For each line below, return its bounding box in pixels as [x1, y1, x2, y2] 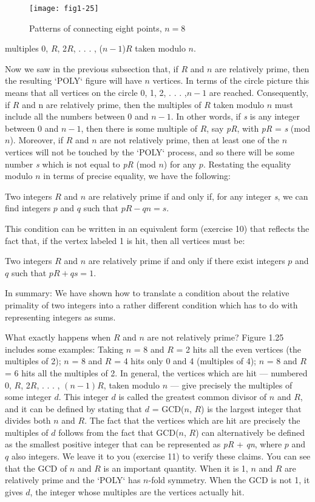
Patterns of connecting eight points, [29, 21, 162, 34]
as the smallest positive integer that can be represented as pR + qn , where [5, 438, 282, 450]
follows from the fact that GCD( [58, 426, 179, 438]
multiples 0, [5, 42, 49, 55]
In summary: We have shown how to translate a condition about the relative [5, 287, 290, 299]
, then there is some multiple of [81, 121, 197, 134]
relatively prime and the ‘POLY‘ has [5, 473, 141, 486]
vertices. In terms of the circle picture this [152, 74, 310, 87]
